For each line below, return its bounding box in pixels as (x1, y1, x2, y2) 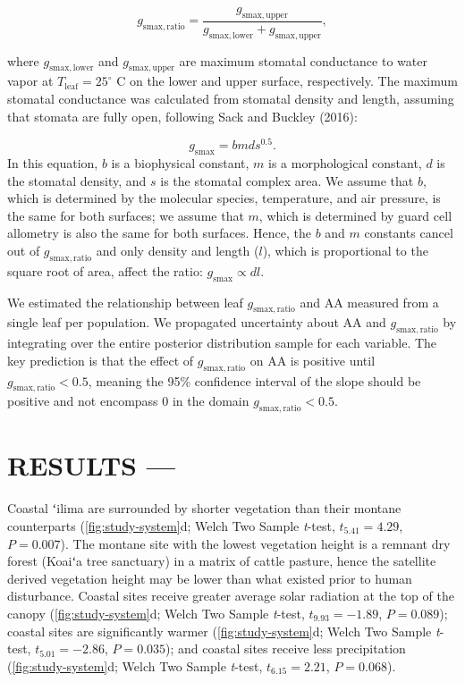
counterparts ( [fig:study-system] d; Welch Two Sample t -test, (7, 516, 335, 535)
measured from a (347, 292, 439, 311)
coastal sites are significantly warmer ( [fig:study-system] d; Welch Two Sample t (7, 621, 440, 640)
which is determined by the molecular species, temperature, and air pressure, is (7, 189, 441, 207)
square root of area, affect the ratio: (7, 261, 203, 280)
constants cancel (364, 223, 453, 242)
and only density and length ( (96, 241, 259, 260)
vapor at (7, 72, 54, 90)
